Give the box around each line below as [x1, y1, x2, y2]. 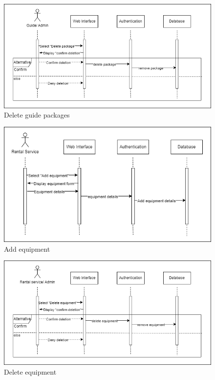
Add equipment [4, 243, 50, 254]
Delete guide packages [4, 110, 70, 120]
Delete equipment [4, 366, 57, 377]
